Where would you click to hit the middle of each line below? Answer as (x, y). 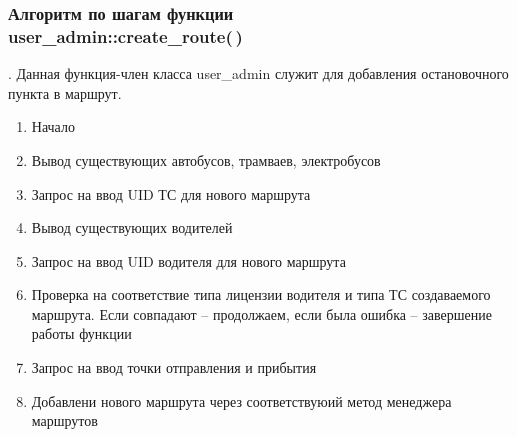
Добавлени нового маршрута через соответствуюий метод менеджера (241, 400)
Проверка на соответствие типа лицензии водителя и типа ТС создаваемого (261, 294)
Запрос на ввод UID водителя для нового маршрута (188, 260)
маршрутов (64, 420)
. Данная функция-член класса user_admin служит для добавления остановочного (258, 73)
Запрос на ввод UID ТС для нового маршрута (171, 193)
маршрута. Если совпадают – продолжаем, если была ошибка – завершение (261, 313)
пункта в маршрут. (65, 92)
